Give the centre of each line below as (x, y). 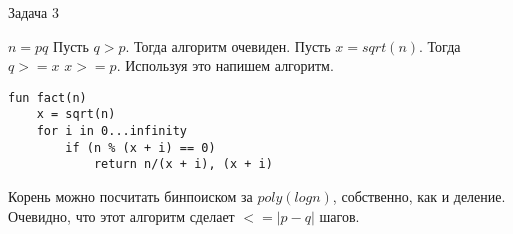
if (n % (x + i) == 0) (140, 147)
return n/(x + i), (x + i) (183, 164)
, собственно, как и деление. (419, 196)
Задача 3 (33, 12)
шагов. (339, 215)
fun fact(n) (47, 97)
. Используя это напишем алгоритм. (225, 65)
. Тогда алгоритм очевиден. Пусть (228, 45)
